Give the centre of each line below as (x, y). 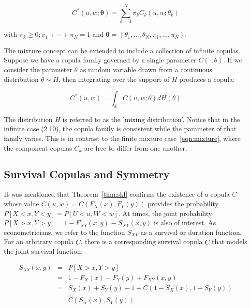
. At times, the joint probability (165, 213)
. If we (233, 60)
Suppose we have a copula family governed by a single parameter (100, 60)
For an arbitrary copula (39, 241)
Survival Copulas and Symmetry (87, 174)
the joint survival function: (44, 251)
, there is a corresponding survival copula (141, 241)
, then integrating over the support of (114, 79)
